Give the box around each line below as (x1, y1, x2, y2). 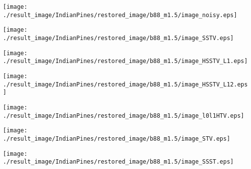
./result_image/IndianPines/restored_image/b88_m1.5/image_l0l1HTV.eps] (3, 112, 244, 119)
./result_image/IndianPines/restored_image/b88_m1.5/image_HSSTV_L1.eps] (3, 58, 248, 65)
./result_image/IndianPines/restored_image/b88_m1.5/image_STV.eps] (3, 135, 230, 142)
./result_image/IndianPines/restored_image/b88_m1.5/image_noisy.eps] (3, 11, 237, 19)
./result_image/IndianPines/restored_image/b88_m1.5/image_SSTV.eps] (3, 34, 234, 42)
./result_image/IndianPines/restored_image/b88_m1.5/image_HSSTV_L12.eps (3, 81, 248, 88)
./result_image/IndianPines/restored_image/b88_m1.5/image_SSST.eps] (3, 158, 234, 166)
